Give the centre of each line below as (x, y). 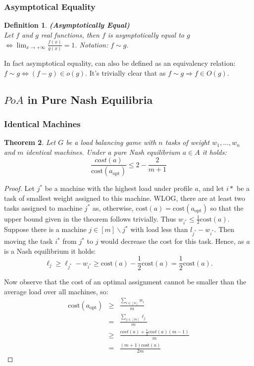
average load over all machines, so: (56, 291)
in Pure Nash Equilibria (90, 99)
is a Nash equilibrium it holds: (50, 251)
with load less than (159, 229)
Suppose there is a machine (45, 229)
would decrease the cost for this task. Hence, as (172, 241)
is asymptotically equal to (146, 34)
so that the (227, 207)
